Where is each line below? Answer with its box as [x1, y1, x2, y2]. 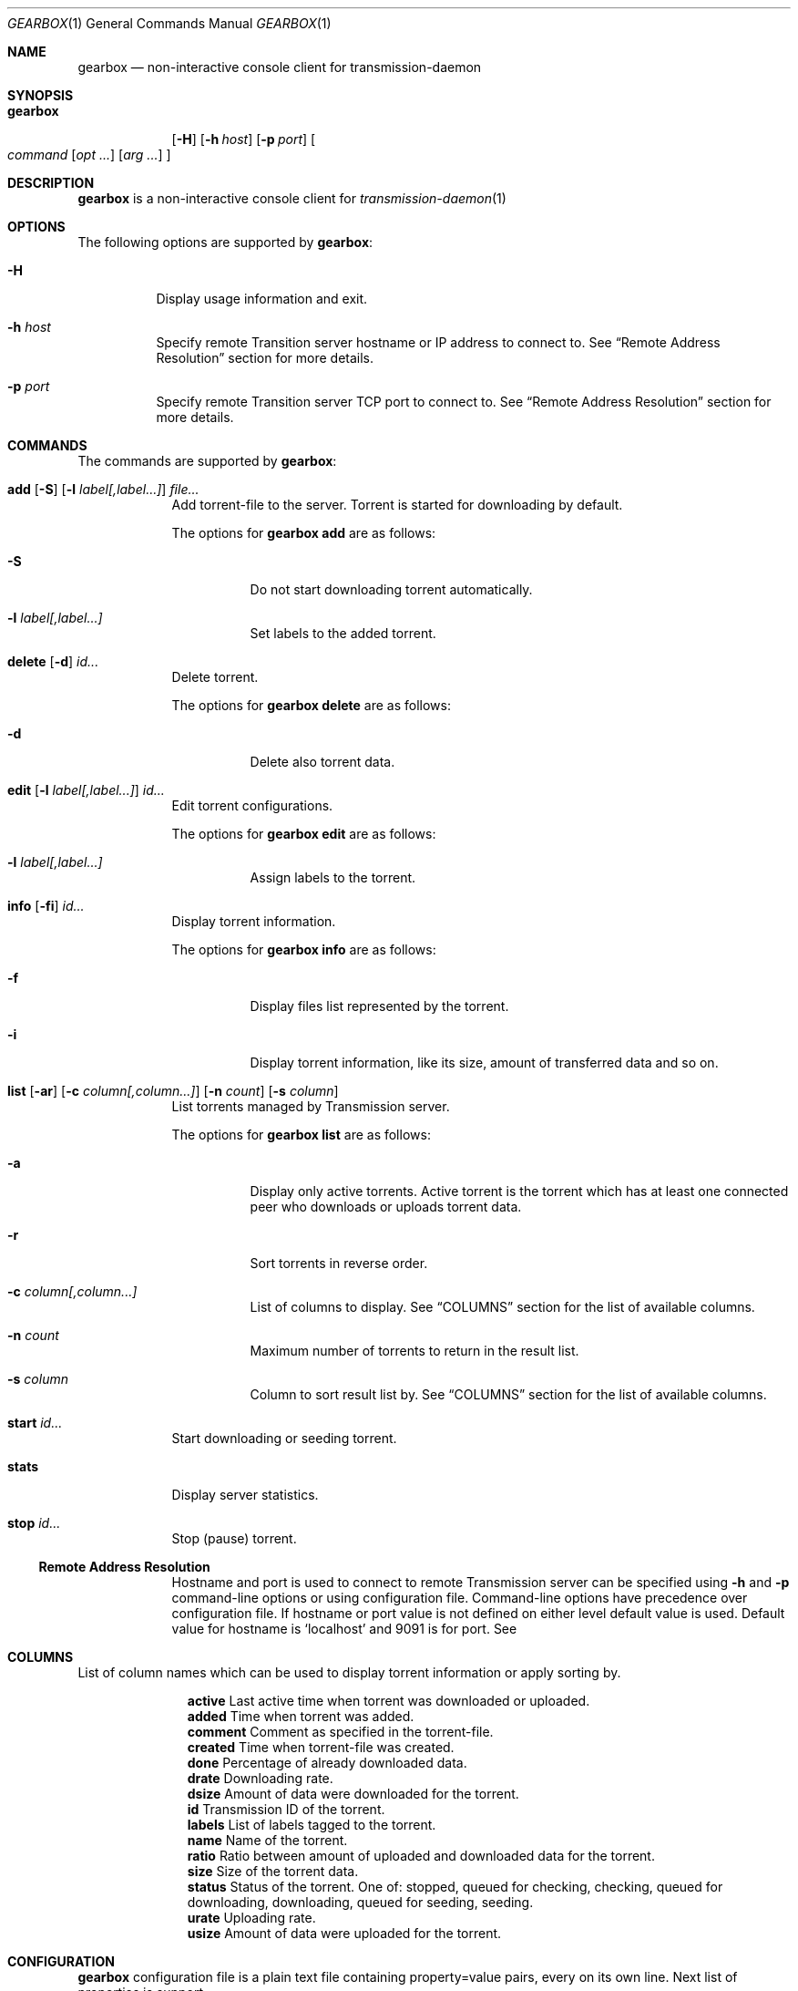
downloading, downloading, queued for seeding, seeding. [187, 1894, 534, 1910]
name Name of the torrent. [187, 1832, 348, 1848]
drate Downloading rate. [187, 1770, 333, 1786]
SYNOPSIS [7, 88, 74, 103]
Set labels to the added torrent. [250, 625, 436, 641]
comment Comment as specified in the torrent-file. [187, 1724, 494, 1739]
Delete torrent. [171, 669, 259, 685]
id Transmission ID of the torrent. [187, 1801, 385, 1817]
